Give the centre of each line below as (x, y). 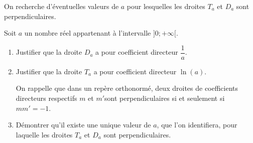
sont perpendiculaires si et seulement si (165, 98)
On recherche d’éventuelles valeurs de (61, 6)
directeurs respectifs (46, 98)
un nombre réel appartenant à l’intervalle (88, 33)
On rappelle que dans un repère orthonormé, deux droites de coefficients (127, 88)
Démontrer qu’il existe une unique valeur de (83, 125)
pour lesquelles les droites (166, 6)
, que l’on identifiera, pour (197, 125)
